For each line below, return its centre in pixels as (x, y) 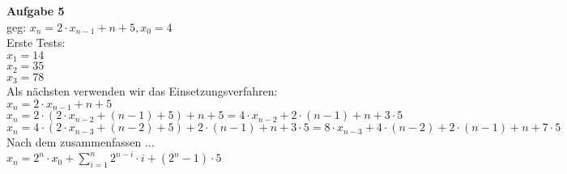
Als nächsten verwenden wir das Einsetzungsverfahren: (142, 91)
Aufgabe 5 (36, 11)
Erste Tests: (36, 42)
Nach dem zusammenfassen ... (81, 142)
